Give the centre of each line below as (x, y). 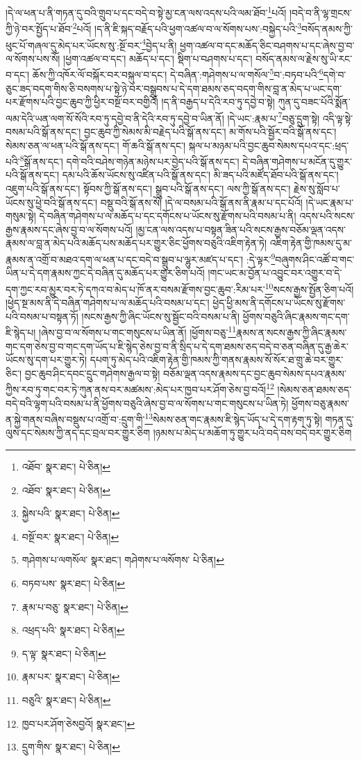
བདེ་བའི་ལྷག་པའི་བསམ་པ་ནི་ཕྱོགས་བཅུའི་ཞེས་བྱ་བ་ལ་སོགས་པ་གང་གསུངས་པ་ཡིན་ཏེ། (147, 403)
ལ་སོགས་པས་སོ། (33, 58)
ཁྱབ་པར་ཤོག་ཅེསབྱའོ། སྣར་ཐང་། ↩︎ (78, 723)
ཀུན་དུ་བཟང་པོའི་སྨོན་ (314, 102)
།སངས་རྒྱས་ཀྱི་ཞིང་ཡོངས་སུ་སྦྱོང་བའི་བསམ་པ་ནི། (161, 316)
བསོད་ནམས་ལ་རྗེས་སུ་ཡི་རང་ (304, 58)
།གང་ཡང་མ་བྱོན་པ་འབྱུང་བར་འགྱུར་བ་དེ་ (275, 273)
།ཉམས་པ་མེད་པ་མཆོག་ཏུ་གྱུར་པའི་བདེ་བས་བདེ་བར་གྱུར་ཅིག (252, 433)
